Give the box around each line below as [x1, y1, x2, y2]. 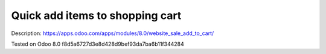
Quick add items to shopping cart [11, 9, 182, 22]
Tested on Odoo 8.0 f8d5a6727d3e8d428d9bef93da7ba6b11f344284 [11, 40, 184, 47]
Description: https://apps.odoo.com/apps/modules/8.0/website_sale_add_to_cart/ [11, 30, 214, 37]
